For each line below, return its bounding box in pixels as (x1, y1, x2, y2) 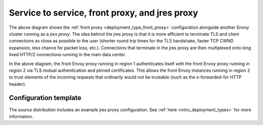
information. (9, 113, 34, 119)
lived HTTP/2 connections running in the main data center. (9, 52, 126, 58)
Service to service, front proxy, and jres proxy (9, 7, 198, 18)
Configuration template (9, 94, 82, 102)
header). (9, 81, 26, 87)
